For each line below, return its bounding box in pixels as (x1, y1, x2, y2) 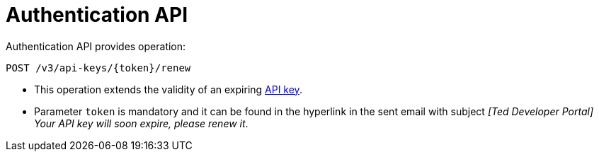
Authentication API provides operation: (6, 40, 186, 52)
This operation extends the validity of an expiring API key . (34, 83, 302, 95)
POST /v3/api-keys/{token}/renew (6, 62, 191, 74)
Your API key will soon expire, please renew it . (34, 117, 249, 129)
